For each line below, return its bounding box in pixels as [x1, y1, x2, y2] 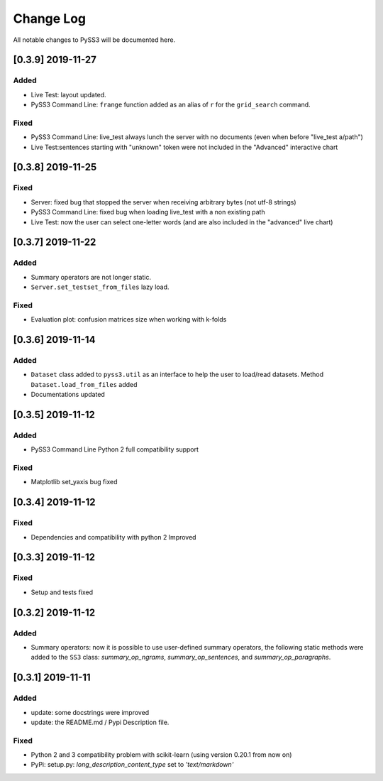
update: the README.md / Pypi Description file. [30, 718, 170, 726]
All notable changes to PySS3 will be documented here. [13, 35, 176, 44]
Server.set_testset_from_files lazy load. [30, 283, 170, 291]
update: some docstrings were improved [30, 708, 150, 716]
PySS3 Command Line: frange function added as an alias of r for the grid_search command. [30, 100, 311, 109]
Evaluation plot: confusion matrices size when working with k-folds [30, 315, 227, 324]
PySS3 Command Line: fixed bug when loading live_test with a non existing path [30, 208, 265, 217]
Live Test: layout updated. [30, 90, 106, 99]
